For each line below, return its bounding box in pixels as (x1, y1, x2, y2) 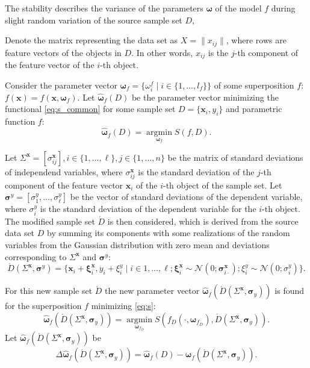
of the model (215, 2, 262, 14)
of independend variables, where (5, 165, 123, 178)
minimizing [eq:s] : (91, 299, 156, 312)
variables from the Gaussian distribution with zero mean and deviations (5, 239, 270, 251)
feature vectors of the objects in (5, 46, 122, 58)
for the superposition (5, 299, 82, 312)
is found (274, 284, 305, 297)
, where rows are (226, 34, 287, 46)
